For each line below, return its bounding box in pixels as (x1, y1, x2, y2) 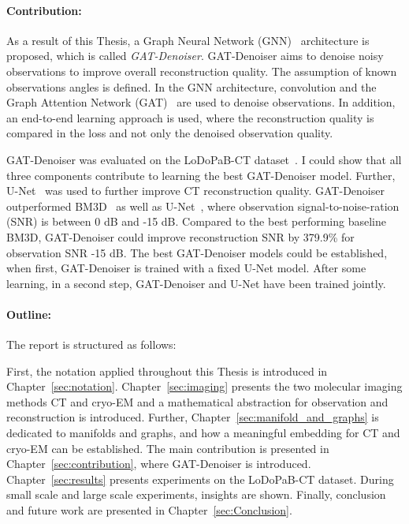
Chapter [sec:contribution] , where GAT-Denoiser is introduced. (6, 455, 311, 472)
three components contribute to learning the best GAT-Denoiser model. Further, (6, 167, 396, 183)
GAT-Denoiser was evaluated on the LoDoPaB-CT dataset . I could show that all (6, 151, 402, 167)
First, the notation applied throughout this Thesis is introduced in (6, 362, 328, 379)
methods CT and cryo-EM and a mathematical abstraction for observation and (6, 393, 389, 410)
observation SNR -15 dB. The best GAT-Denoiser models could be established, (6, 244, 388, 260)
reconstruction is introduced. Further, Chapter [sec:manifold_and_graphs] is (6, 409, 379, 425)
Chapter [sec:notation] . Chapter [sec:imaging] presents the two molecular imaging (6, 378, 403, 395)
